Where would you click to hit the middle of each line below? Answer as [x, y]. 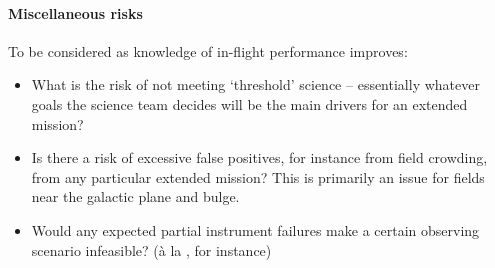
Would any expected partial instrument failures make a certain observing [255, 229]
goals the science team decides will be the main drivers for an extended [249, 103]
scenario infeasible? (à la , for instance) [151, 249]
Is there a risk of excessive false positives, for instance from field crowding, [259, 157]
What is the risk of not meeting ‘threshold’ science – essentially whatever [255, 84]
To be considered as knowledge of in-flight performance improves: [208, 50]
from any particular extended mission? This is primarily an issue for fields [258, 176]
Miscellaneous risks [75, 12]
